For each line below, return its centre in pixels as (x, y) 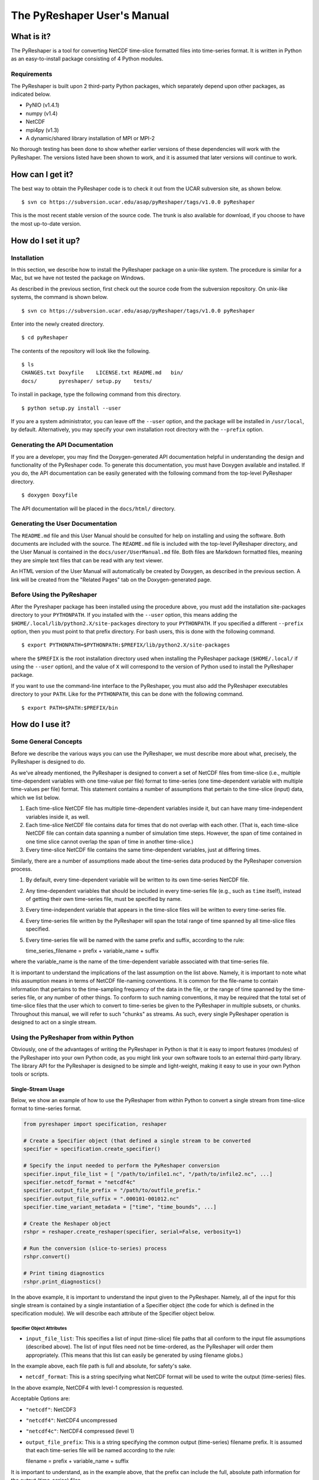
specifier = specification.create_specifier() (92, 1149)
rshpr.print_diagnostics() (62, 1281)
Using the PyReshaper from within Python (72, 1037)
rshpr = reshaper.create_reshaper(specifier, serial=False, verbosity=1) (132, 1232)
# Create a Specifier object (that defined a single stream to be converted (137, 1140)
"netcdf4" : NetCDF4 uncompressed (71, 1420)
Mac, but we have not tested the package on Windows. (78, 278)
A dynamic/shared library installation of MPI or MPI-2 (90, 138)
